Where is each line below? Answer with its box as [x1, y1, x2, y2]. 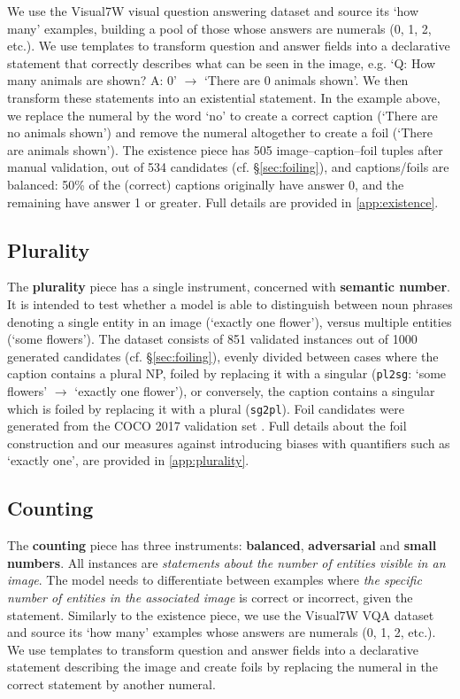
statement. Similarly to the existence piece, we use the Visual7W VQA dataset [7, 605, 434, 624]
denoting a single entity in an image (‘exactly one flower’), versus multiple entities [7, 312, 452, 330]
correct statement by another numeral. [7, 674, 216, 693]
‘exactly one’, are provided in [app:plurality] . [7, 451, 249, 470]
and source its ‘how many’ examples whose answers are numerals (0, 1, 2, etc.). [7, 623, 436, 641]
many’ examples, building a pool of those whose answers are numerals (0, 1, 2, [7, 19, 432, 37]
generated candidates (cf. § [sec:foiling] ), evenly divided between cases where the [7, 346, 439, 365]
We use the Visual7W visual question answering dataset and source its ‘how [7, 2, 419, 19]
